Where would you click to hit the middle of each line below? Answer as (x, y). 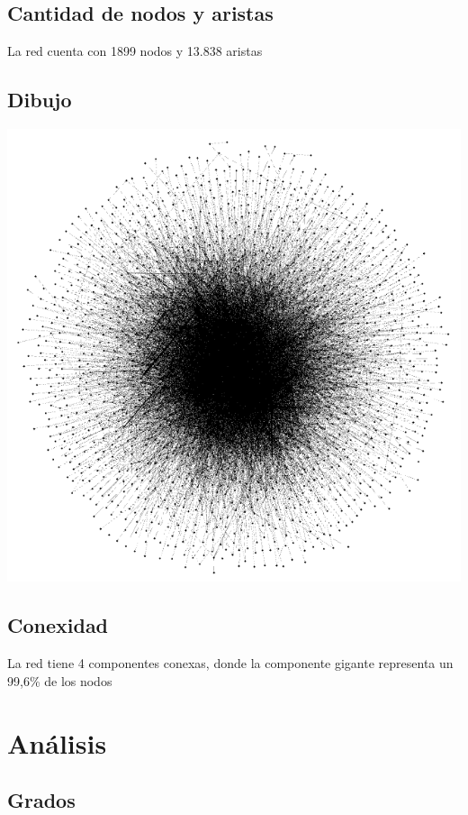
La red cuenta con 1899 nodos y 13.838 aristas (135, 51)
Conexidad (58, 625)
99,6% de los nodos (60, 680)
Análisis (57, 742)
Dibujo (40, 100)
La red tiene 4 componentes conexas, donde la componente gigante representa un (230, 663)
